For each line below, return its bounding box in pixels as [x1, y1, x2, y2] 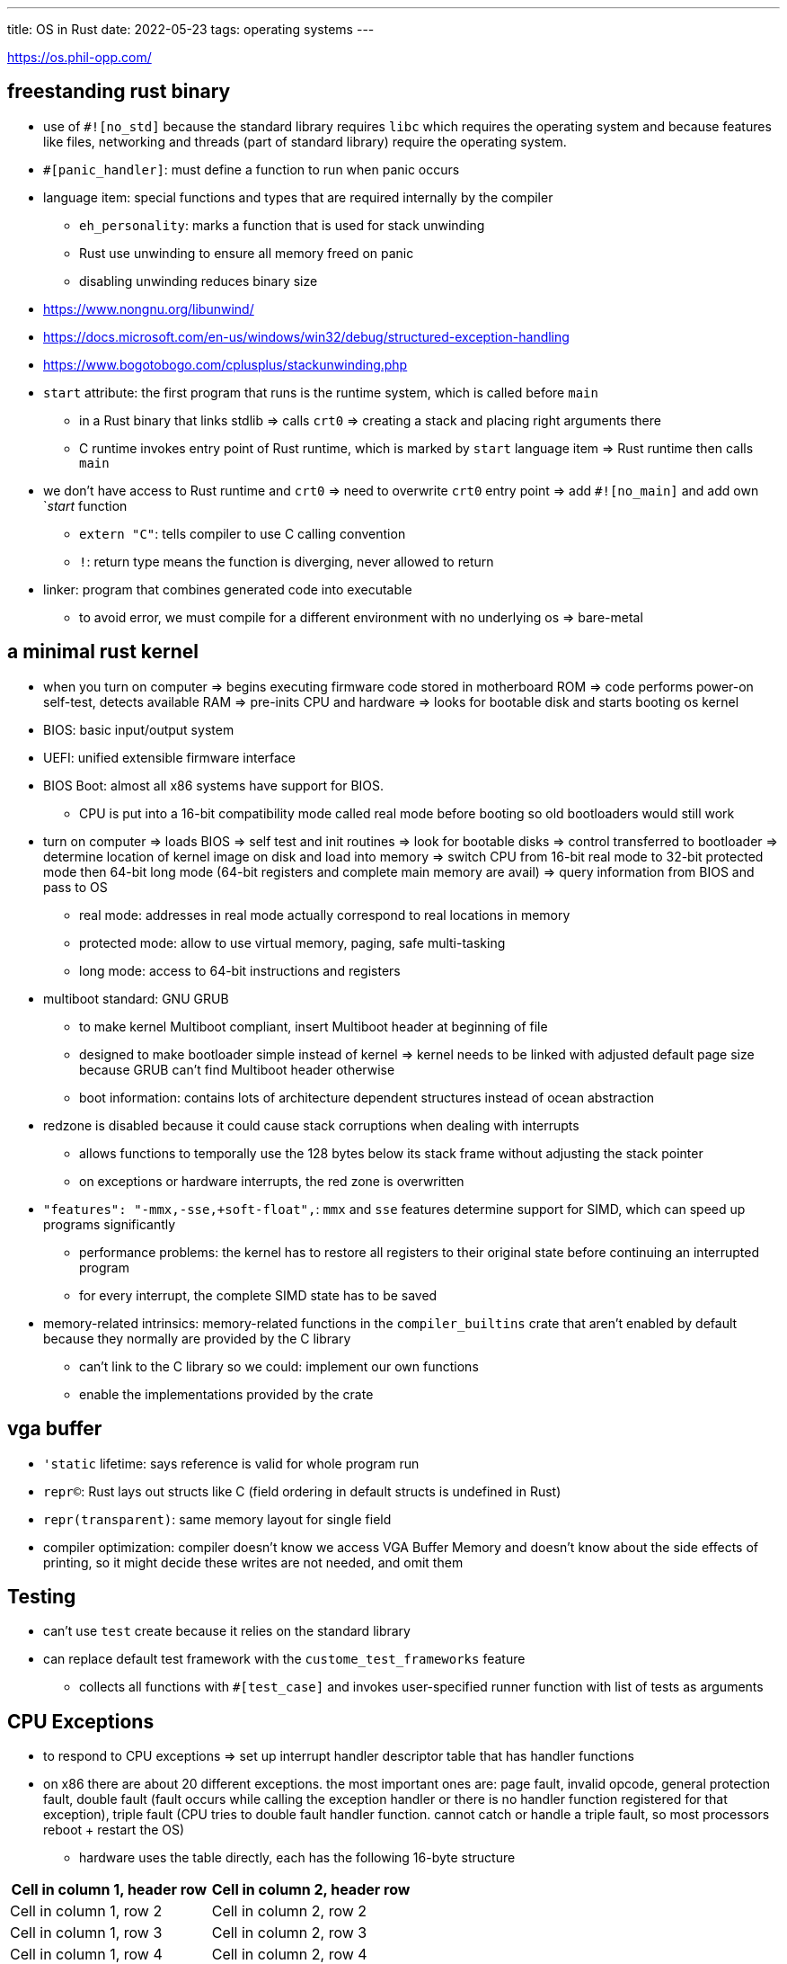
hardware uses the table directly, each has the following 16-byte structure [79, 1850, 516, 1866]
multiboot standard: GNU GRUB [43, 990, 229, 1006]
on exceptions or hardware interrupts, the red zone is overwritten [79, 1173, 464, 1189]
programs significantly [43, 1216, 176, 1232]
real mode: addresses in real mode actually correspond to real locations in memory [79, 906, 570, 923]
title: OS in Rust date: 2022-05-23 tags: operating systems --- [7, 22, 375, 37]
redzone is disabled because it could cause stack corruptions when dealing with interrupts [43, 1117, 579, 1133]
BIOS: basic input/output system [43, 721, 234, 737]
